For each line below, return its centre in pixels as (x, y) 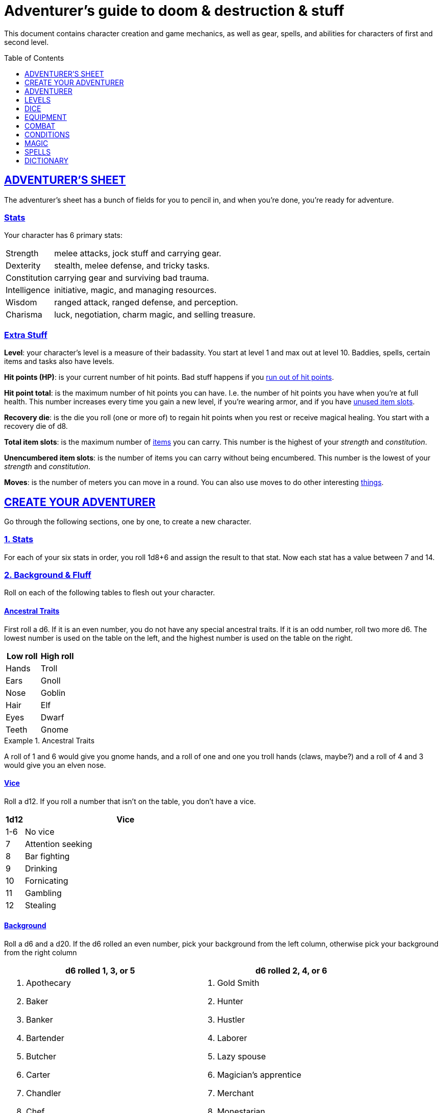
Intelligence (28, 290)
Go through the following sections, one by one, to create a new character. (128, 521)
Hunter (230, 1001)
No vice (40, 831)
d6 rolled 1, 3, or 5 (100, 971)
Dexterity (23, 266)
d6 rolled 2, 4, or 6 (291, 971)
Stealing (40, 905)
